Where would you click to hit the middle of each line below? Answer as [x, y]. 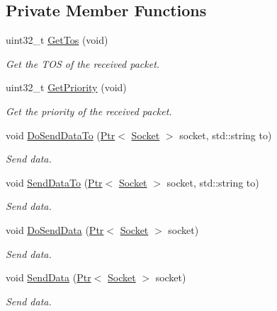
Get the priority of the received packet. [89, 111]
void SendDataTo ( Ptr [54, 182]
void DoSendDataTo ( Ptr [61, 135]
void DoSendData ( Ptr [55, 229]
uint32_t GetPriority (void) [66, 87]
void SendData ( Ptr [49, 277]
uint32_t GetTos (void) [57, 40]
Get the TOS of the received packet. [83, 63]
